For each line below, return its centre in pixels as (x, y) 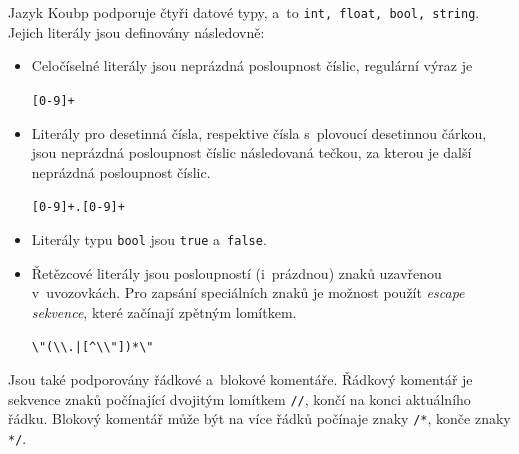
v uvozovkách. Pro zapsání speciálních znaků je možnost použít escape (248, 292)
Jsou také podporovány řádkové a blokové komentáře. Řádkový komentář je (240, 379)
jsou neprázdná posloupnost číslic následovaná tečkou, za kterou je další (251, 152)
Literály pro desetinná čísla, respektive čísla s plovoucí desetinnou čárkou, (259, 132)
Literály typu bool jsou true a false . (149, 238)
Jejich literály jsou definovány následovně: (136, 31)
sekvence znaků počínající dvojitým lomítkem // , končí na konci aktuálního (239, 398)
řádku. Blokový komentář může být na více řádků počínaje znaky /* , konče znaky (259, 418)
